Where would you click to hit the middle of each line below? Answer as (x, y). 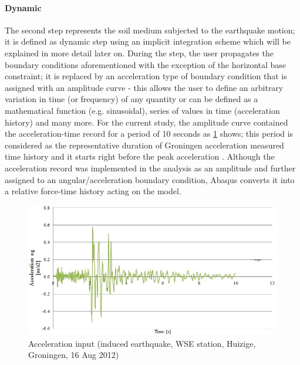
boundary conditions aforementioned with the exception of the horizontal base (146, 64)
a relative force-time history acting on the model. (93, 191)
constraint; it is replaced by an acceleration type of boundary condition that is (146, 76)
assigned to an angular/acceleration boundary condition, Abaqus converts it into (150, 179)
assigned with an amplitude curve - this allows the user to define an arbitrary (144, 87)
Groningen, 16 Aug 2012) (74, 355)
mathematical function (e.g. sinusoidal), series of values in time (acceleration (142, 110)
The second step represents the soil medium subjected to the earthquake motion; (150, 30)
